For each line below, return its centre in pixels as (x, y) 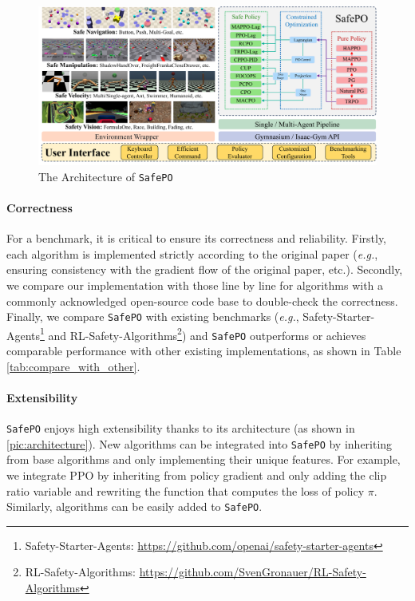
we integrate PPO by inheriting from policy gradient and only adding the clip (197, 475)
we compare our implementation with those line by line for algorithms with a (195, 285)
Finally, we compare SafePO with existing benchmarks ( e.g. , (153, 316)
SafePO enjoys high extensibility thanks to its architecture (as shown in (181, 428)
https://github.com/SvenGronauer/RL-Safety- (253, 572)
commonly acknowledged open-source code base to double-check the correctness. (202, 300)
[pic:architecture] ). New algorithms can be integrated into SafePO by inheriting (200, 443)
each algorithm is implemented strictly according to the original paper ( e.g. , (192, 253)
